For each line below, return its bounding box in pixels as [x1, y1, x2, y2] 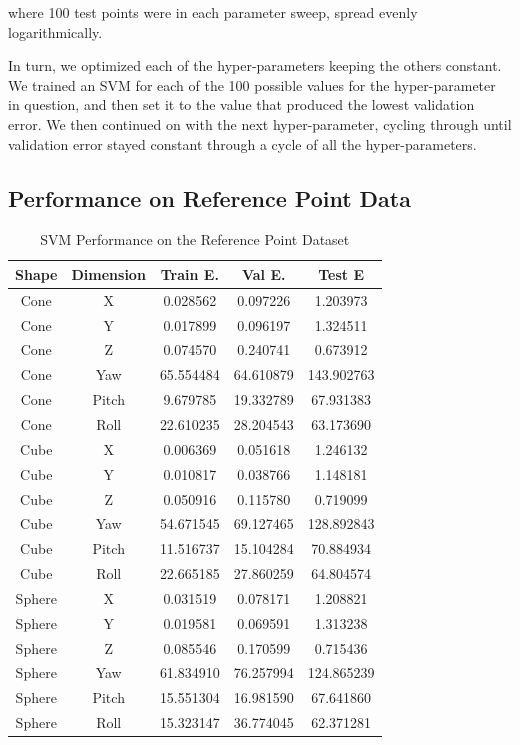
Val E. [241, 263, 286, 284]
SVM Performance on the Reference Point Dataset [40, 229, 350, 250]
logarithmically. [8, 21, 103, 42]
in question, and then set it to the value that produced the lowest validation [8, 94, 475, 115]
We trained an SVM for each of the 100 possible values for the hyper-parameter [8, 74, 496, 95]
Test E [318, 263, 365, 284]
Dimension [71, 263, 146, 284]
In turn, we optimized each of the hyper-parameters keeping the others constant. [8, 55, 502, 76]
